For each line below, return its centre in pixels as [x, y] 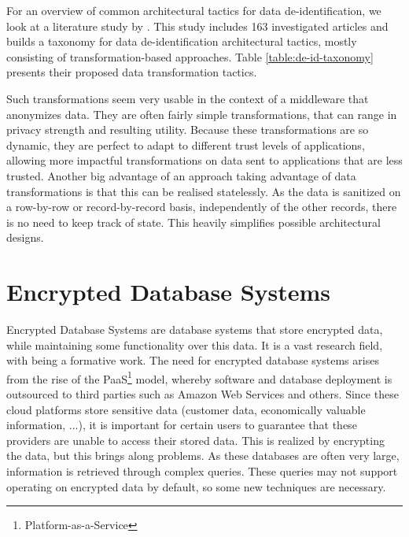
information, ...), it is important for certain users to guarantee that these [182, 425]
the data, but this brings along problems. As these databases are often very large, [203, 456]
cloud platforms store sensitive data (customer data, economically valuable [186, 409]
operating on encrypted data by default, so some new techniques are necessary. [196, 486]
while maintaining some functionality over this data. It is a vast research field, [195, 344]
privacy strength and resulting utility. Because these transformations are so [188, 130]
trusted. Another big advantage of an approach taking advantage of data [181, 175]
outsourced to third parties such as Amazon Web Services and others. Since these [203, 394]
